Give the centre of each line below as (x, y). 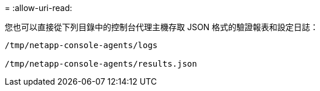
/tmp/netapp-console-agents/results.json (101, 64)
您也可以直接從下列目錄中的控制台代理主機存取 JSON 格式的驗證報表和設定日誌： (162, 27)
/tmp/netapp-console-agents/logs (81, 45)
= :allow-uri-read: (39, 8)
